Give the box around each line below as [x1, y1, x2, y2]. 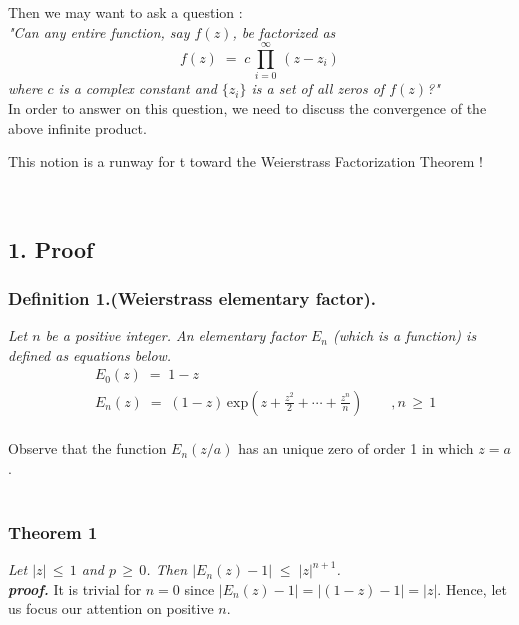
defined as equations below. [8, 344, 172, 365]
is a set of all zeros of [251, 78, 385, 99]
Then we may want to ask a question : [8, 2, 243, 22]
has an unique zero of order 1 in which [238, 438, 474, 459]
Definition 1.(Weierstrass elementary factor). [8, 285, 376, 310]
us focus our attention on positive [8, 598, 214, 619]
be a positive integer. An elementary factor [45, 325, 306, 346]
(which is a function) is [332, 325, 477, 346]
